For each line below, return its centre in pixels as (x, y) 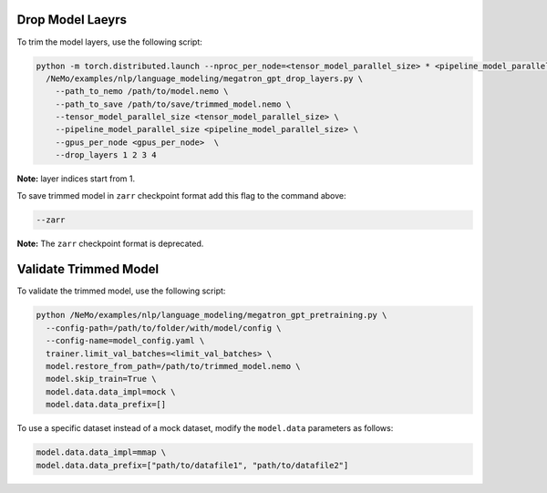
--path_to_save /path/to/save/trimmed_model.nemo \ (173, 104)
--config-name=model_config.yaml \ (125, 341)
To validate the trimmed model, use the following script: (121, 291)
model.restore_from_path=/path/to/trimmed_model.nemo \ (173, 366)
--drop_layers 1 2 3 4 (106, 155)
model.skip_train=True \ (101, 379)
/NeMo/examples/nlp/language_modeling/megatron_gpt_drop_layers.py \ (205, 78)
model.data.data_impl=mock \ (111, 391)
